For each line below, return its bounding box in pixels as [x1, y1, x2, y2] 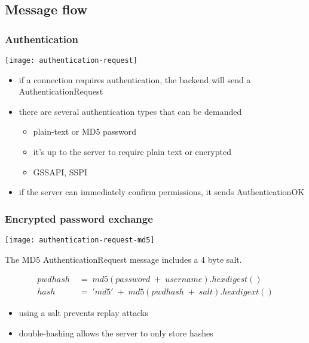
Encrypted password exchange [5, 211, 153, 226]
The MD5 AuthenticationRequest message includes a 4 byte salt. [5, 253, 242, 265]
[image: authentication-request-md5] [5, 236, 155, 245]
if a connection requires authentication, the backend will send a [19, 73, 251, 86]
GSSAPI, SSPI [33, 165, 87, 178]
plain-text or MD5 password [33, 125, 136, 138]
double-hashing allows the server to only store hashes [19, 326, 213, 339]
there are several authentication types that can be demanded [19, 105, 242, 117]
